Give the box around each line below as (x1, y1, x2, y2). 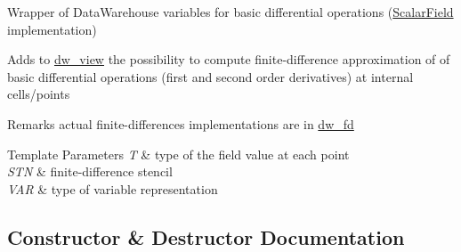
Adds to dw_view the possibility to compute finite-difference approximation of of (7, 50, 450, 69)
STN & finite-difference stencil (7, 162, 173, 181)
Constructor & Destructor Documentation (7, 223, 405, 250)
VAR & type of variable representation (7, 179, 218, 198)
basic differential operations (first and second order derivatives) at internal (7, 67, 414, 85)
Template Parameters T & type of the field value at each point (7, 144, 350, 163)
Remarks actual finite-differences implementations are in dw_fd (7, 114, 354, 133)
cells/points (7, 85, 70, 103)
